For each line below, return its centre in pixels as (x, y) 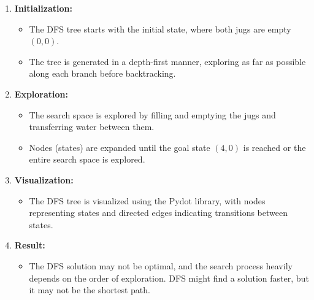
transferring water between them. (92, 127)
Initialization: (43, 8)
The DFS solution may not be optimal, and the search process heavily (161, 265)
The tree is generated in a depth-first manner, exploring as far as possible (167, 61)
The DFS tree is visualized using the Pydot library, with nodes (147, 200)
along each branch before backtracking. (102, 73)
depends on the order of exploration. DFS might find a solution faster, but (169, 278)
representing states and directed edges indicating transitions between (158, 213)
